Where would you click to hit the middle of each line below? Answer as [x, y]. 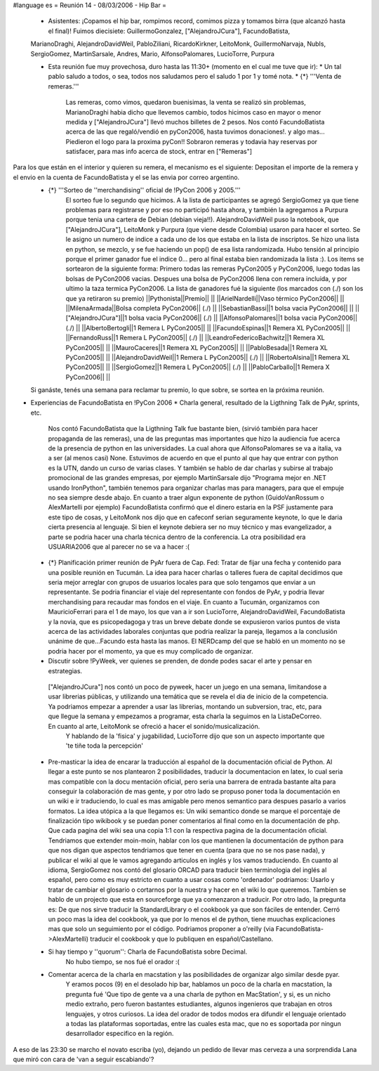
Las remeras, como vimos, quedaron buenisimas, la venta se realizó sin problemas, [186, 103]
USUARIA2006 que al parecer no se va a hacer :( [119, 546]
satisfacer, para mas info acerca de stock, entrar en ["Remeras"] [159, 152]
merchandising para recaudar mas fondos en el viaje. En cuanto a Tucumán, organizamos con [184, 602]
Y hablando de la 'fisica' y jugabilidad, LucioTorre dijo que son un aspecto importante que [195, 736]
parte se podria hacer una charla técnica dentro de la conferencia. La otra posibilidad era [177, 537]
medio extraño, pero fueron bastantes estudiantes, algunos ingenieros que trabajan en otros [199, 1004]
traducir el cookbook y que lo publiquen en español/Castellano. [182, 939]
